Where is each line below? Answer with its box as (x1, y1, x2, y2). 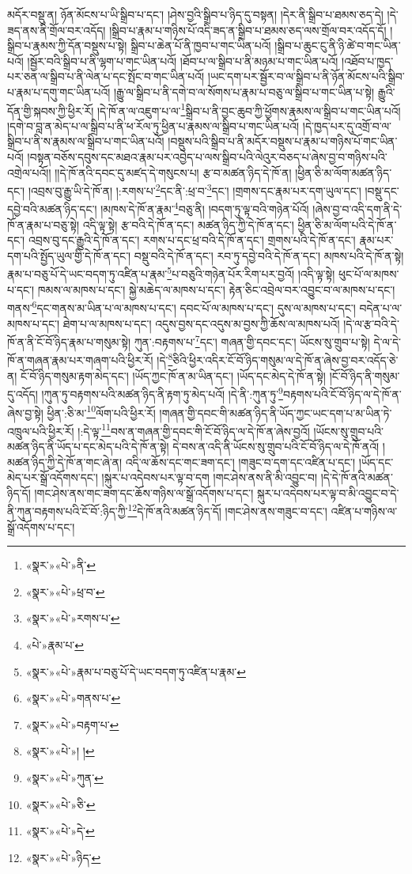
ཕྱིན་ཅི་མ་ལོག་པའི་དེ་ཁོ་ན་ (297, 216, 397, 233)
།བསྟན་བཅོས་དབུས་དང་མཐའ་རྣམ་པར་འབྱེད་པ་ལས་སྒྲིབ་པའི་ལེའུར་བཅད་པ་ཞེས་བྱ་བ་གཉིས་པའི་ (27, 149, 387, 165)
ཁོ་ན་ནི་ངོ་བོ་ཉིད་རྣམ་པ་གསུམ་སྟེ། (7, 333, 131, 350)
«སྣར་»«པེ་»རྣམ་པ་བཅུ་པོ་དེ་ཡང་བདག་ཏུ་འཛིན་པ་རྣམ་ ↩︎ (25, 663, 246, 679)
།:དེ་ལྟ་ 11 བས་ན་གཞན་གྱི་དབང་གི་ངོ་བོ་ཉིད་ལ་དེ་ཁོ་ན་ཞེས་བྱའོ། (77, 420, 310, 439)
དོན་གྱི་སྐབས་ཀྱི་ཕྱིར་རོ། (7, 102, 94, 119)
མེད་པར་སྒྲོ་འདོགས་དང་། (7, 469, 98, 486)
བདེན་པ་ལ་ (359, 299, 403, 316)
